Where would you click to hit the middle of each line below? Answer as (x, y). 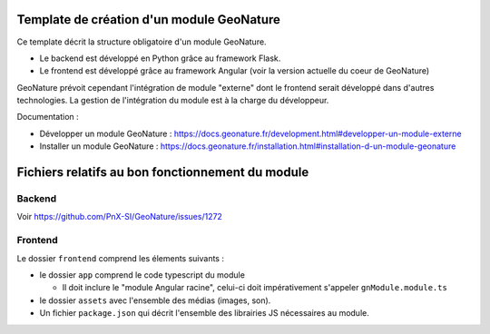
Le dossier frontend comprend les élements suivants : (120, 258)
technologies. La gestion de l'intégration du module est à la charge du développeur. (173, 101)
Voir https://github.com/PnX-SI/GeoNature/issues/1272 (119, 217)
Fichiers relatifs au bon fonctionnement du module (163, 172)
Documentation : (48, 117)
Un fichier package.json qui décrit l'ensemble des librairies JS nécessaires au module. (204, 313)
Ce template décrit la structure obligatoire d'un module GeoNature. (142, 42)
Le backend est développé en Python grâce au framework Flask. (160, 58)
